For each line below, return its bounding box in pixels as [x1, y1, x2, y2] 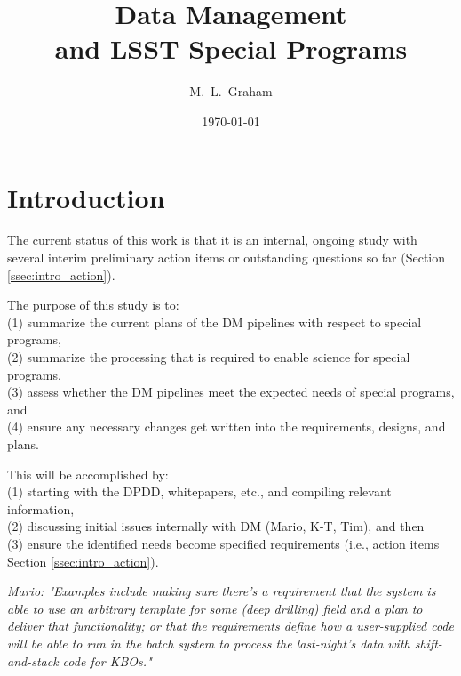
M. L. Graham [189, 82, 273, 101]
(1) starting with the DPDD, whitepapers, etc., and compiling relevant [7, 482, 392, 501]
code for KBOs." [62, 651, 152, 670]
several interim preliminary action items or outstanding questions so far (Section [7, 248, 446, 267]
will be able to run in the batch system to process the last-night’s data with [7, 633, 410, 652]
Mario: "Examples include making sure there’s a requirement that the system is [7, 582, 436, 600]
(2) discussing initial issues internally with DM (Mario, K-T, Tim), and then [7, 517, 425, 535]
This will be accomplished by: [7, 464, 169, 483]
